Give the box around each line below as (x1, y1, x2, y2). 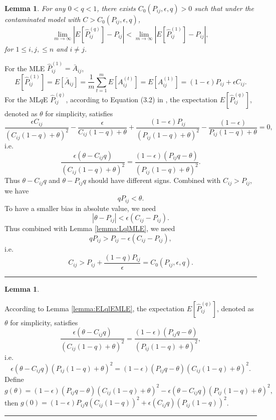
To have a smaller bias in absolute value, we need (5, 202, 156, 213)
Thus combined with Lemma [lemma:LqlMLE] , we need (5, 223, 175, 234)
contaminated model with (5, 14, 81, 24)
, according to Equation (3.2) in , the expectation (66, 94, 217, 104)
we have (5, 185, 29, 195)
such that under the (194, 3, 254, 13)
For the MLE (5, 63, 45, 73)
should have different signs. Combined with (88, 175, 221, 185)
